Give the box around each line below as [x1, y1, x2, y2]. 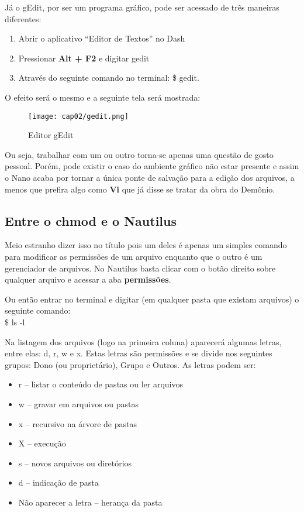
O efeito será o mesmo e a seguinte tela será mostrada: [5, 91, 201, 103]
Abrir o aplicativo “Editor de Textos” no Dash [18, 32, 185, 44]
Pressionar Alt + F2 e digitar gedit [18, 51, 150, 64]
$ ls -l [5, 315, 25, 328]
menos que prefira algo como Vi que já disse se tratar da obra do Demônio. [5, 183, 275, 195]
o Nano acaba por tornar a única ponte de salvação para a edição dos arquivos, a [5, 171, 295, 183]
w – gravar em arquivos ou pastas [18, 397, 139, 410]
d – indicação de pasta [18, 476, 99, 489]
